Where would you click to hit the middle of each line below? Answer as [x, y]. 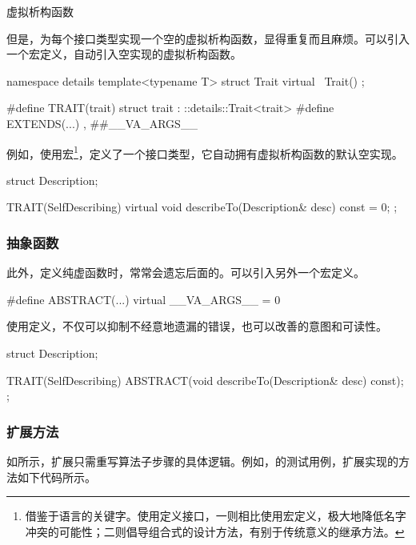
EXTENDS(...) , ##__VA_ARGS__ [102, 123]
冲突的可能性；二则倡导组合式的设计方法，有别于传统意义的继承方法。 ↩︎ [215, 531]
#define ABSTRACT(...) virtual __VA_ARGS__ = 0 [144, 299]
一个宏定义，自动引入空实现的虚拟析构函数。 [124, 54]
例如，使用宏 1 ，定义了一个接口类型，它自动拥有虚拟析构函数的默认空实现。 [205, 152]
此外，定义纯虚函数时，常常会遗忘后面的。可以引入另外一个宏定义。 [186, 272]
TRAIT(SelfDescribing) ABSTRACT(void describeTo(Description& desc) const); [205, 380]
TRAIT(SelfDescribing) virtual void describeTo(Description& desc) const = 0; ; [202, 207]
